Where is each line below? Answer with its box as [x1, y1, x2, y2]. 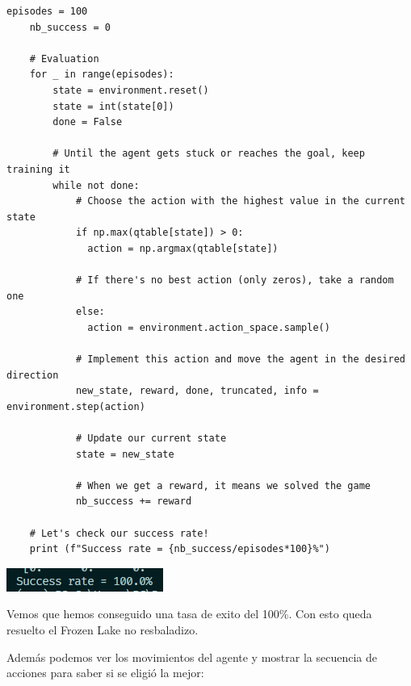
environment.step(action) [6, 400, 145, 412]
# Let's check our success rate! [29, 527, 209, 539]
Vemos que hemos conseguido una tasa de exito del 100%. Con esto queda [6, 605, 372, 622]
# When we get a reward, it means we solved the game [75, 479, 371, 491]
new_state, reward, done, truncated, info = [75, 385, 319, 397]
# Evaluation [29, 52, 99, 65]
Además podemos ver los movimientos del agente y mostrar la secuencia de [6, 648, 377, 665]
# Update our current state [75, 433, 227, 445]
